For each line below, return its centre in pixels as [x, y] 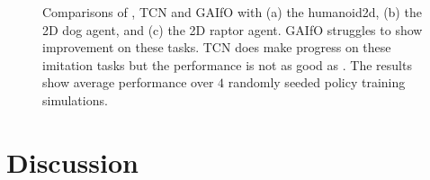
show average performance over [128, 82]
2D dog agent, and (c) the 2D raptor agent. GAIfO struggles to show [233, 29]
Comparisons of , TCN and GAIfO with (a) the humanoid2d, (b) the [232, 12]
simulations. [75, 99]
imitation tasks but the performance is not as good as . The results [227, 64]
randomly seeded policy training [317, 82]
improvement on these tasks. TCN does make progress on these [217, 47]
